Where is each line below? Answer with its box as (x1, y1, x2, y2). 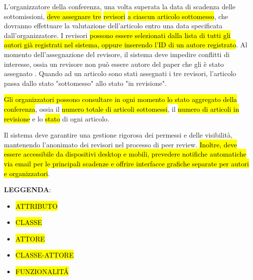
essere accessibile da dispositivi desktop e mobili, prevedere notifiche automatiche (4, 149, 247, 159)
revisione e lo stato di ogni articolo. (4, 113, 110, 123)
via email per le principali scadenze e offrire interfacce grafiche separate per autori (4, 158, 249, 168)
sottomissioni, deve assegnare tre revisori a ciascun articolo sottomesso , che (4, 11, 228, 21)
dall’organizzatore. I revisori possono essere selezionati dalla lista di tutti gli (4, 30, 231, 40)
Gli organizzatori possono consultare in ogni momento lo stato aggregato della (4, 94, 237, 104)
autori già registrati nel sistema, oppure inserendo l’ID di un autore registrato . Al (4, 40, 248, 50)
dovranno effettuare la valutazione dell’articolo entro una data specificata (4, 20, 223, 31)
